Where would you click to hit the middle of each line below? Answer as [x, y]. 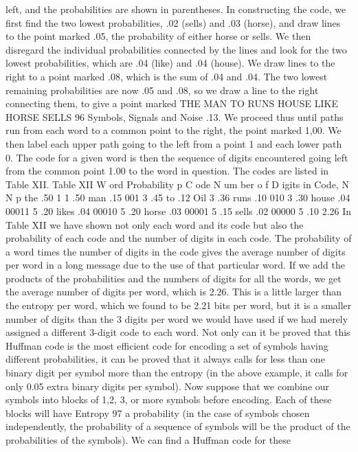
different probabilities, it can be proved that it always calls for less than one [165, 359]
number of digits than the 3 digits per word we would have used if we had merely [177, 318]
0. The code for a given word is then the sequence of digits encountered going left [177, 157]
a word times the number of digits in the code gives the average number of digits [176, 251]
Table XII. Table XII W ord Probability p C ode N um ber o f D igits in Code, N [177, 184]
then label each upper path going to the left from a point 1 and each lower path [174, 143]
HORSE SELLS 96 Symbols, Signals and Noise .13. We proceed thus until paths [175, 116]
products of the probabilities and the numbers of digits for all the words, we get [174, 278]
